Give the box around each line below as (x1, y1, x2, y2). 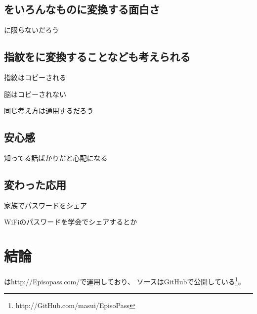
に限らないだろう (4, 25, 59, 35)
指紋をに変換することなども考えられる (4, 49, 191, 64)
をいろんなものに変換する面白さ (4, 1, 160, 17)
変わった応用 (4, 177, 66, 192)
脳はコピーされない (4, 89, 66, 99)
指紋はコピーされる (4, 72, 66, 82)
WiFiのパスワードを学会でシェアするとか (4, 217, 137, 227)
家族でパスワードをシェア (4, 200, 87, 210)
